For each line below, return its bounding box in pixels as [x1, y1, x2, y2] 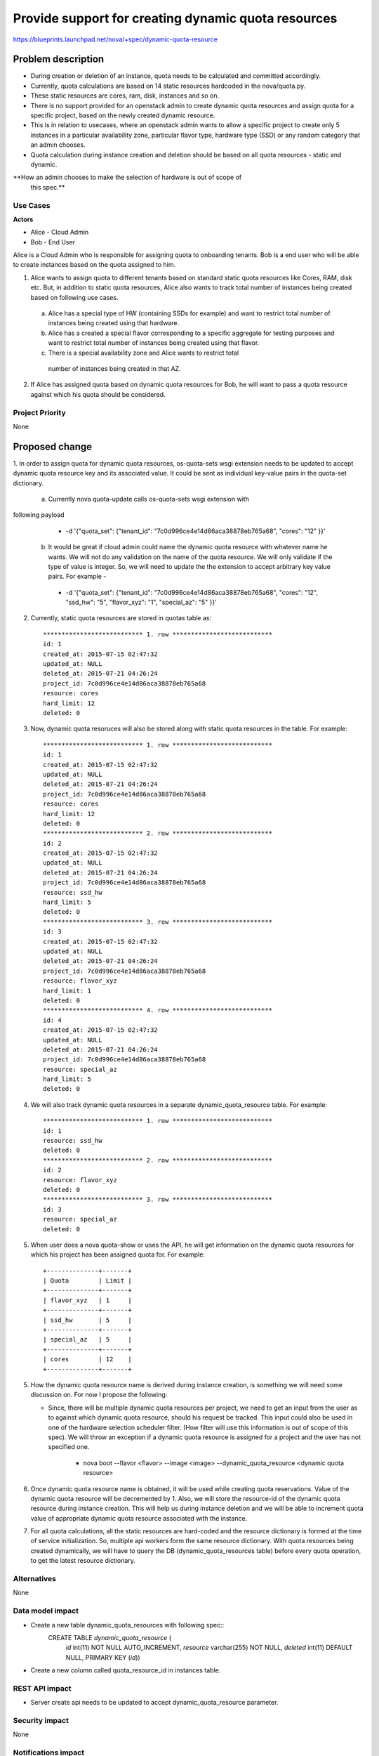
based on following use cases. [30, 293, 119, 301]
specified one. [48, 1443, 90, 1451]
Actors [13, 215, 34, 223]
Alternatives [13, 1574, 56, 1584]
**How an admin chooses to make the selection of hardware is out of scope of [13, 173, 242, 182]
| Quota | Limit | [43, 1277, 133, 1285]
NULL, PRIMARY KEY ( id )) [65, 1653, 140, 1661]
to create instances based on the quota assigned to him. [13, 261, 176, 269]
